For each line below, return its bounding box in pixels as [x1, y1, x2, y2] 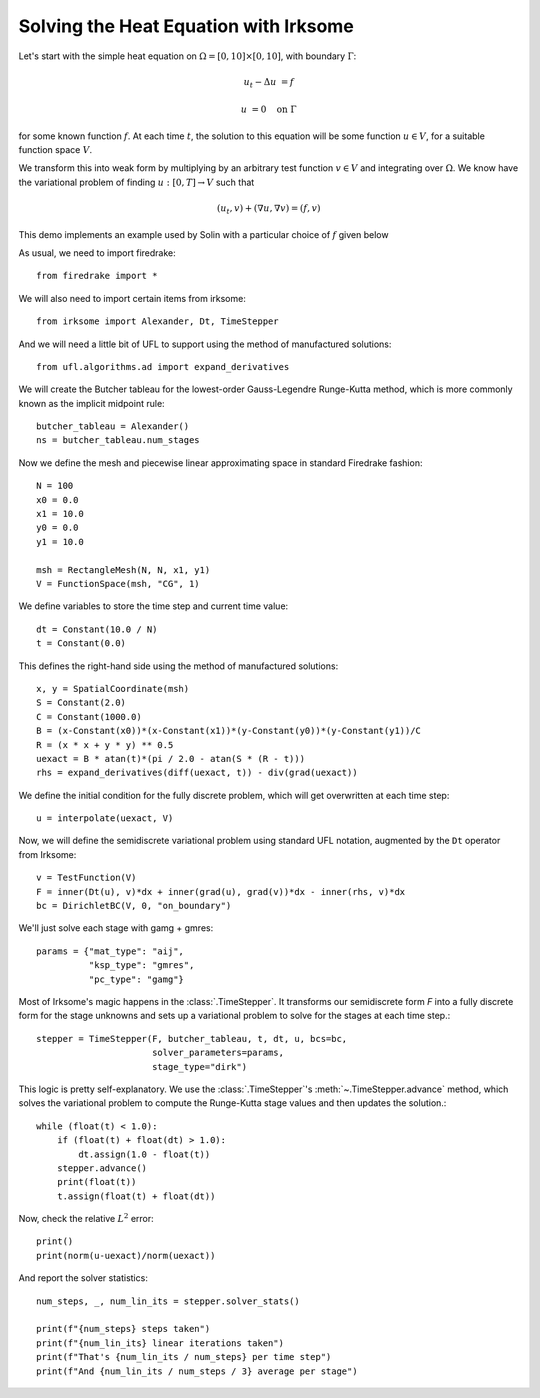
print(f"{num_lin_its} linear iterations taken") [36, 1337, 285, 1349]
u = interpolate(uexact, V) [36, 813, 174, 824]
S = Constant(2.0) [36, 697, 127, 709]
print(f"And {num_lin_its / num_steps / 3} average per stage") [36, 1365, 359, 1377]
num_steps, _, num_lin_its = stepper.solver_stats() [36, 1295, 300, 1307]
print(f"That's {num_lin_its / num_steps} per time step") [36, 1351, 332, 1363]
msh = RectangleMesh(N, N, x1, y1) [36, 564, 211, 575]
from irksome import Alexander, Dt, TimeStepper [36, 316, 279, 327]
